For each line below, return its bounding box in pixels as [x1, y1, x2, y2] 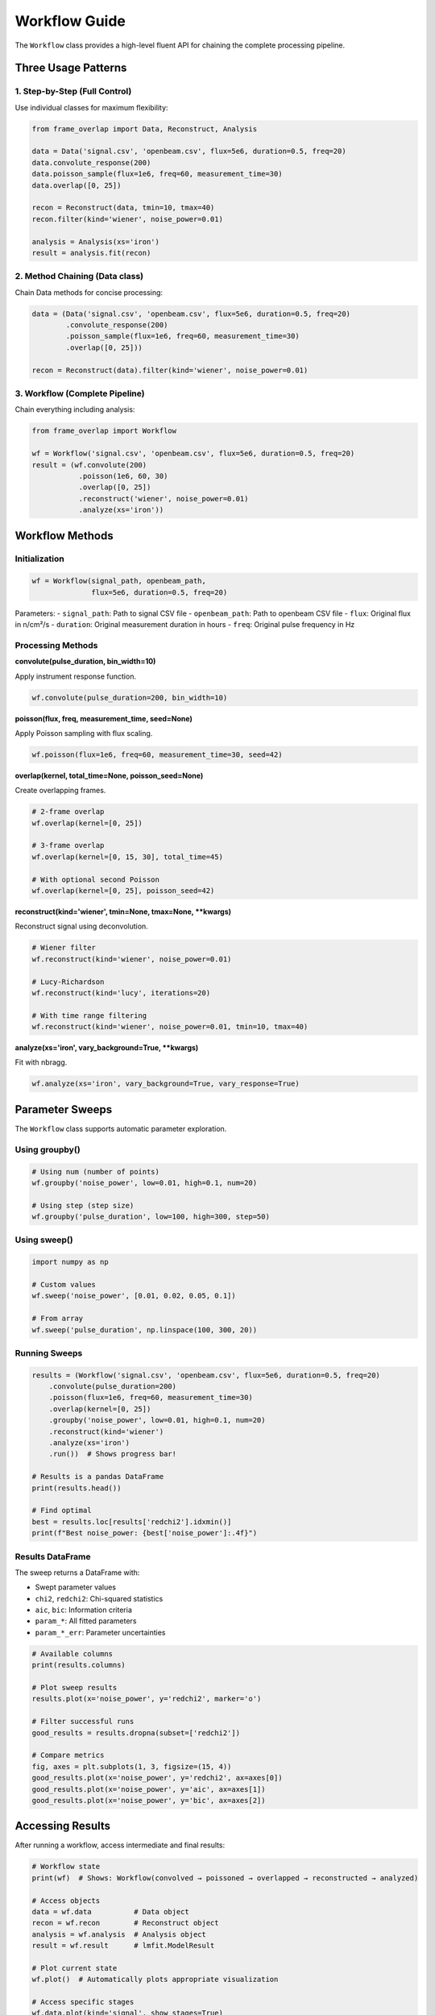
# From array [31, 1314, 84, 1323]
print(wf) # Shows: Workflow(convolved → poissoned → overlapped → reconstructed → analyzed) [31, 1873, 419, 1882]
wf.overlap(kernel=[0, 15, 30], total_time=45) [31, 852, 223, 862]
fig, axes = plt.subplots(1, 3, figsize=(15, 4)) [31, 1762, 232, 1771]
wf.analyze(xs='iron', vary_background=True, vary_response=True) [31, 1079, 300, 1088]
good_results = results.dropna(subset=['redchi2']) [31, 1728, 241, 1737]
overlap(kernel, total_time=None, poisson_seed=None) [14, 771, 204, 780]
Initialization [14, 553, 64, 564]
